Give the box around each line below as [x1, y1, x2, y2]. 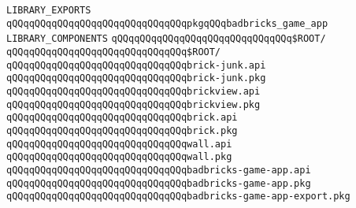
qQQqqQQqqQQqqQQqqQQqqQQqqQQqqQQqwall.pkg [6, 151, 232, 163]
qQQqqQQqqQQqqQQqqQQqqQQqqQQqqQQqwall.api [6, 138, 232, 150]
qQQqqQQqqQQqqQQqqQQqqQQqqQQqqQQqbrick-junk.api [6, 59, 266, 71]
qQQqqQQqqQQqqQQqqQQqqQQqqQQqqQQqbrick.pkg [6, 124, 238, 136]
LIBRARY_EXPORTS [6, 5, 91, 16]
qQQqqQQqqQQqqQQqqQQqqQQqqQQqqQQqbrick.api [6, 112, 238, 124]
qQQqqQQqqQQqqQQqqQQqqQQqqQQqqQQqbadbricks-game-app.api [6, 164, 311, 176]
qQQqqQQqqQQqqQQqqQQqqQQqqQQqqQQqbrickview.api [6, 85, 261, 97]
